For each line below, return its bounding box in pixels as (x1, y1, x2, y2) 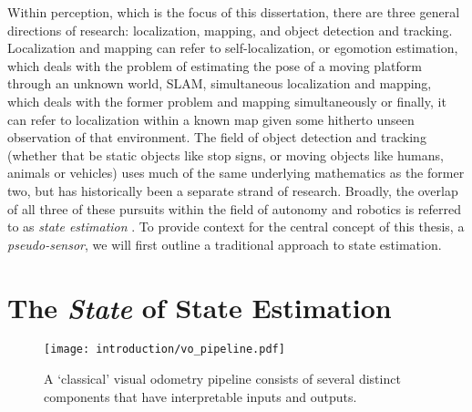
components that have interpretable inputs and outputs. (44, 386, 357, 406)
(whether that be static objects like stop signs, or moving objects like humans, (7, 145, 444, 164)
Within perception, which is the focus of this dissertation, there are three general (7, 3, 460, 21)
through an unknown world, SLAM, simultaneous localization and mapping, (7, 74, 432, 93)
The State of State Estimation (7, 288, 392, 326)
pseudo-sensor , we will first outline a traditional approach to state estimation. (7, 234, 442, 253)
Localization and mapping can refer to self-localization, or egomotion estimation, (7, 38, 458, 57)
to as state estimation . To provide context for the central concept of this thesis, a (7, 217, 465, 236)
